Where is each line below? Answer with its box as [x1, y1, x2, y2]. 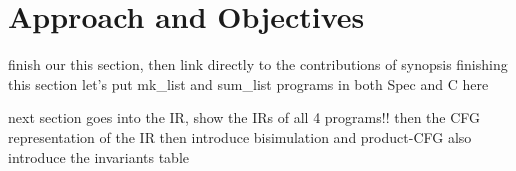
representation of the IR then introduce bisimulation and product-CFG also [8, 126, 472, 147]
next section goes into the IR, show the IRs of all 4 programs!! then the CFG [8, 107, 481, 128]
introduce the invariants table [8, 146, 190, 167]
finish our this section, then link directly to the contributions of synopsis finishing [8, 54, 508, 75]
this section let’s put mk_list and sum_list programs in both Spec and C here [8, 73, 489, 94]
